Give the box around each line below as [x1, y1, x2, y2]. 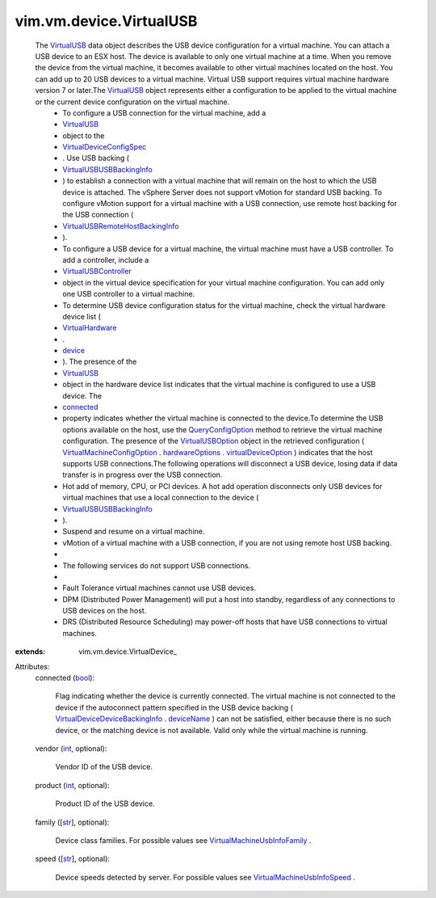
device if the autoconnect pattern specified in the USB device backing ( [55, 702, 294, 712]
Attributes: [15, 661, 50, 671]
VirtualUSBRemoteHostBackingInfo [62, 221, 179, 230]
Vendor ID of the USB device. [55, 762, 153, 772]
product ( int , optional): [35, 780, 110, 790]
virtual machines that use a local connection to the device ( [62, 493, 259, 503]
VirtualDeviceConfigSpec [62, 142, 147, 152]
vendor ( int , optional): [35, 744, 107, 753]
